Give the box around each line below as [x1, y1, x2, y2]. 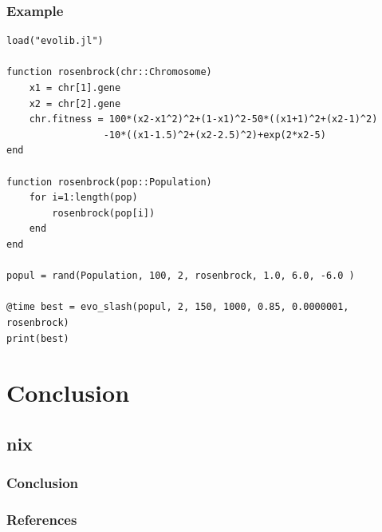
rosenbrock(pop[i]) [52, 207, 156, 219]
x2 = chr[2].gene [29, 97, 121, 109]
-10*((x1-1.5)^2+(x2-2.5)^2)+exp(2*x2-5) [103, 129, 326, 141]
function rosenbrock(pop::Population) [6, 176, 212, 188]
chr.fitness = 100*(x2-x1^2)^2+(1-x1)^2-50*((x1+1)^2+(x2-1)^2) [29, 113, 378, 125]
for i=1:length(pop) [29, 192, 138, 204]
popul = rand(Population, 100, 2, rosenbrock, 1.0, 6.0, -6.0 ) [6, 270, 355, 282]
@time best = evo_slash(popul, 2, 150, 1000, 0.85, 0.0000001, [6, 301, 349, 313]
